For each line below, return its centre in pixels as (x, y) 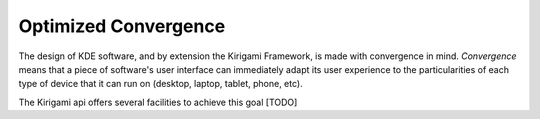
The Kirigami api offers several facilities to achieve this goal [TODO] (158, 102)
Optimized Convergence (122, 26)
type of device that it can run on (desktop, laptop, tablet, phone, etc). (161, 84)
